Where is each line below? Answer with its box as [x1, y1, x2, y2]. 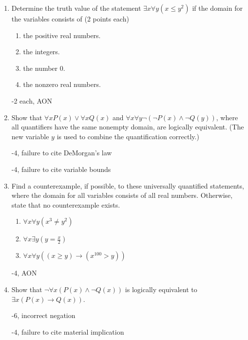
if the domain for [192, 3, 243, 13]
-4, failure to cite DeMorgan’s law [11, 148, 112, 158]
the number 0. [23, 63, 65, 73]
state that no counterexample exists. [11, 199, 120, 210]
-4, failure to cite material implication [11, 326, 124, 337]
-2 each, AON [11, 95, 52, 106]
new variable [11, 131, 49, 141]
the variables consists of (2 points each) [11, 14, 129, 23]
